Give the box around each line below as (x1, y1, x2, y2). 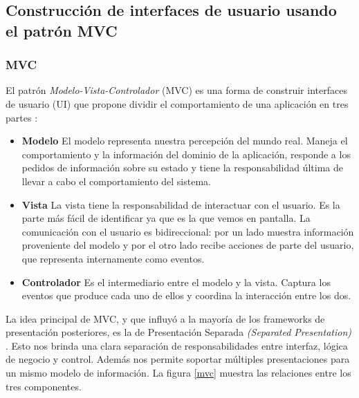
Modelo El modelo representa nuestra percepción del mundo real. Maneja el (21, 133, 348, 148)
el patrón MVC (6, 19, 118, 41)
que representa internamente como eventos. (21, 251, 205, 265)
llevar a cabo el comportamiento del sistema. (21, 173, 211, 188)
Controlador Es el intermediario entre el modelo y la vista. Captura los (21, 274, 331, 289)
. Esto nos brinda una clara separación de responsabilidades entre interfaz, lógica (6, 338, 348, 352)
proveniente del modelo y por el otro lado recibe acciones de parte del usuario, (21, 238, 354, 252)
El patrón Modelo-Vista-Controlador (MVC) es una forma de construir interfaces (6, 83, 347, 97)
